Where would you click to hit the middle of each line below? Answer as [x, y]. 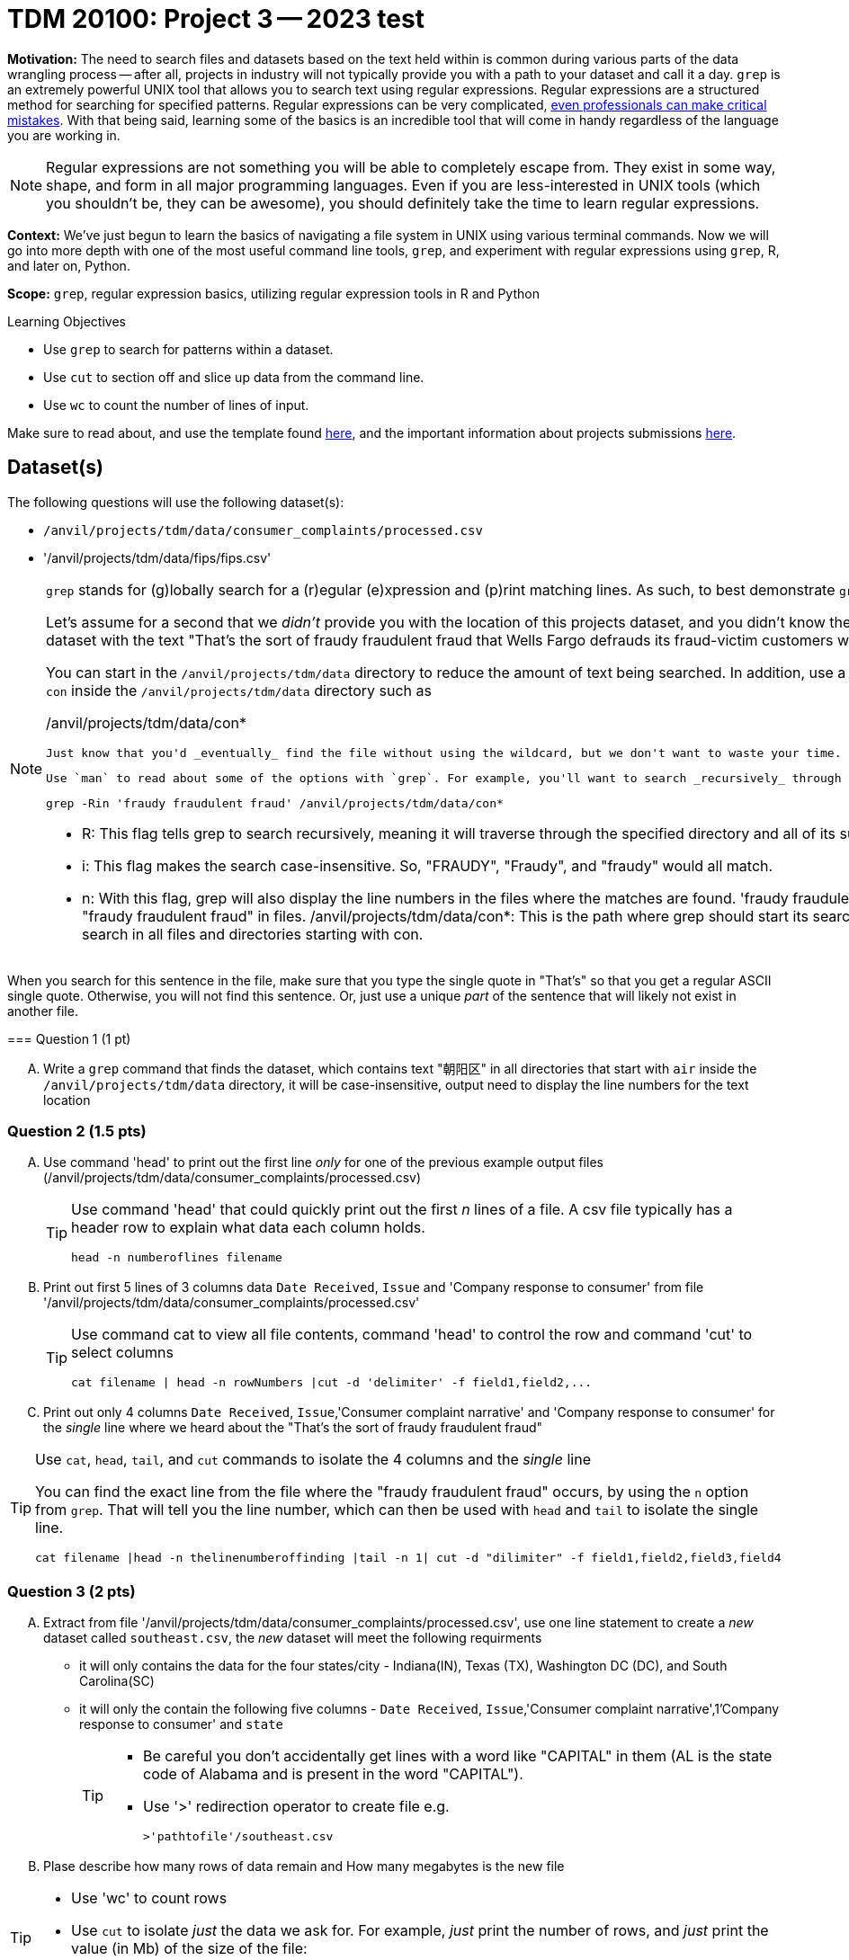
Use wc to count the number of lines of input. [176, 405]
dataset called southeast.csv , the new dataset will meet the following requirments [293, 1638]
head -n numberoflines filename [177, 1258]
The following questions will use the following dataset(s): [176, 502]
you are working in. [64, 135]
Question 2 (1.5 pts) [77, 1131]
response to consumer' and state [182, 1724]
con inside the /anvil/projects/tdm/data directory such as [239, 690]
